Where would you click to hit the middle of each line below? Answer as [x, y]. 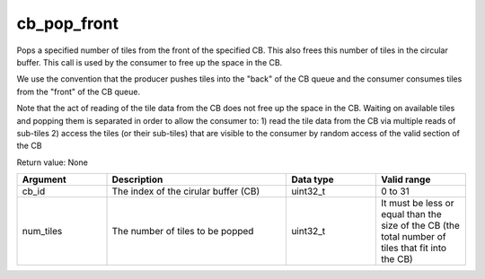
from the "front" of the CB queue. [79, 92]
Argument [44, 179]
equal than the [411, 214]
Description [137, 179]
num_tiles [42, 231]
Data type [313, 179]
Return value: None [53, 162]
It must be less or [417, 204]
